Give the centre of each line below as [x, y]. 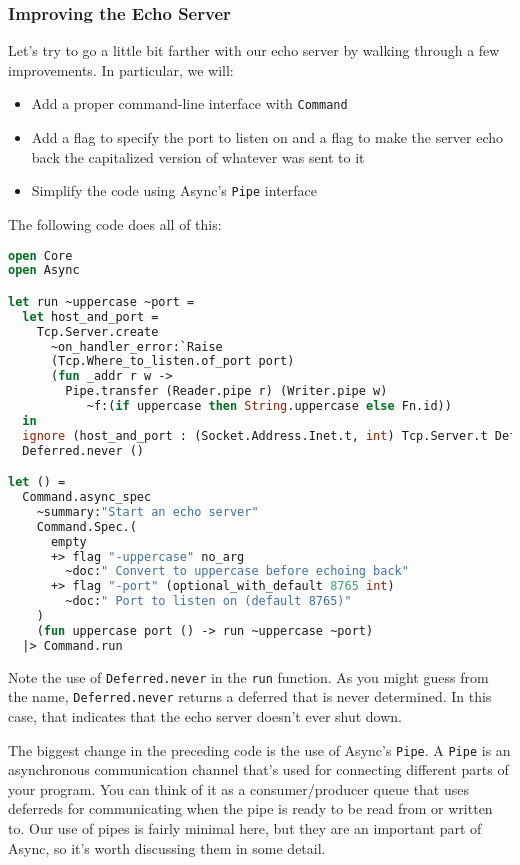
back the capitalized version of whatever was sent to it [198, 156]
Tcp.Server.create [97, 331]
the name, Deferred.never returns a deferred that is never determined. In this [250, 696]
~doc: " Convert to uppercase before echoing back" [237, 571]
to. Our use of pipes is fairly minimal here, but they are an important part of [245, 828]
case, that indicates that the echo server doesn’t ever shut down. [205, 716]
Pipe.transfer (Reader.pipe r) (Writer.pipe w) [226, 391]
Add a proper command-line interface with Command [189, 103]
